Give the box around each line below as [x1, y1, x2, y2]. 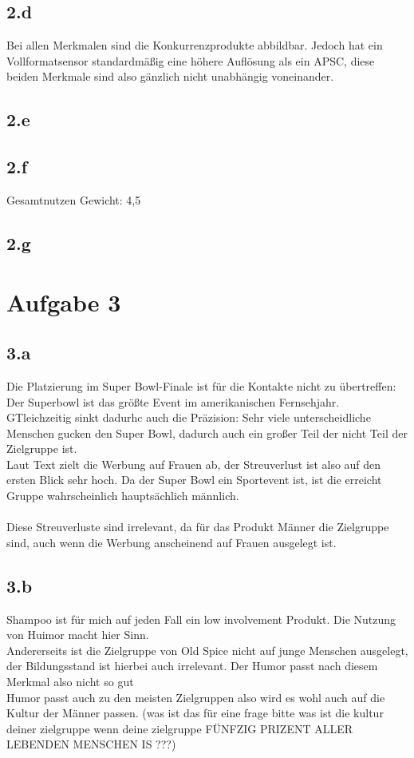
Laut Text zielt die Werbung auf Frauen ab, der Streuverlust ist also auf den [6, 455, 381, 472]
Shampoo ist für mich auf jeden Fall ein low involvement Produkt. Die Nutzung [6, 610, 396, 627]
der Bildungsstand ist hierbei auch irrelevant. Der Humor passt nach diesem [6, 657, 378, 674]
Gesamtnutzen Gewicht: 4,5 [6, 191, 141, 208]
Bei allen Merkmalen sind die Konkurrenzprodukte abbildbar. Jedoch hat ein [6, 37, 383, 54]
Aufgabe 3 [6, 285, 121, 318]
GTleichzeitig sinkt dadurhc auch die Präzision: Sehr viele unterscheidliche [6, 409, 371, 426]
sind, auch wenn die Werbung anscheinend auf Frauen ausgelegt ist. [6, 534, 337, 550]
